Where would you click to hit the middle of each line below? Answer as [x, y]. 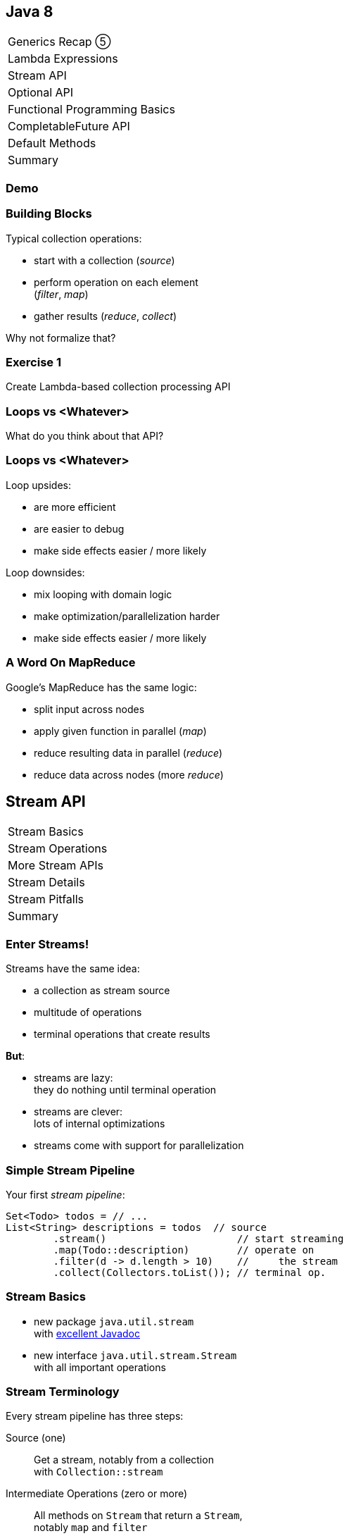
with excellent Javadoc [87, 1333]
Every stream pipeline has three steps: [95, 1416]
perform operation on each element [116, 282]
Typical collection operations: [74, 238]
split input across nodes [89, 709]
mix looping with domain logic [103, 594]
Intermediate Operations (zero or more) [97, 1494]
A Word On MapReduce [71, 663]
